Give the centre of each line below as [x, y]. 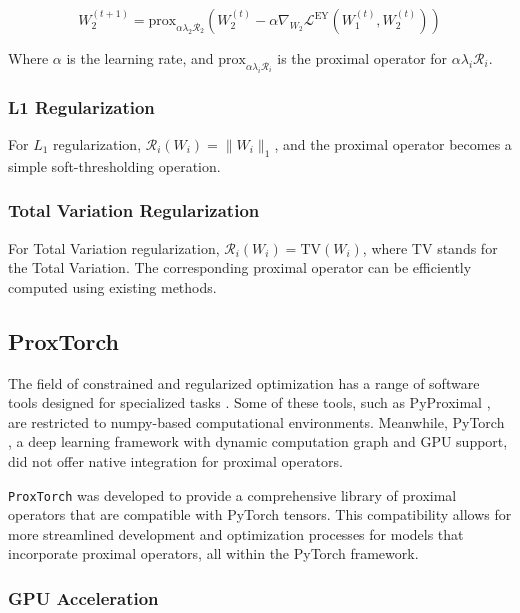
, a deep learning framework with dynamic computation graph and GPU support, [258, 441]
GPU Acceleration [83, 597]
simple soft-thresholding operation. [114, 165]
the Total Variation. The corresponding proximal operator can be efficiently [240, 267]
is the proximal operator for [362, 58]
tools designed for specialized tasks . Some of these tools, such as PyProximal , [249, 402]
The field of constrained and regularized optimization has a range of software [244, 382]
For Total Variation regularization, [114, 247]
